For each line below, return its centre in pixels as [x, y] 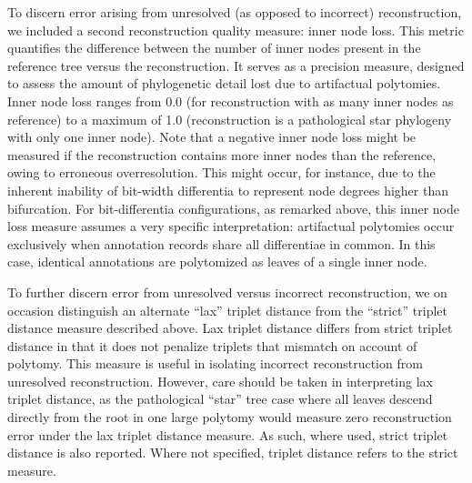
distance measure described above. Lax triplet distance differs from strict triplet [230, 328]
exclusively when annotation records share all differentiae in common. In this [221, 243]
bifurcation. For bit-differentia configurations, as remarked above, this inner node [233, 208]
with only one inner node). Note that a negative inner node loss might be [212, 137]
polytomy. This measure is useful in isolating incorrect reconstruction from [215, 363]
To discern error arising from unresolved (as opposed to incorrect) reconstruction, [235, 12]
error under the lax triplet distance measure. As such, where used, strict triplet [228, 434]
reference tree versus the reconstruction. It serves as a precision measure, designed [236, 65]
